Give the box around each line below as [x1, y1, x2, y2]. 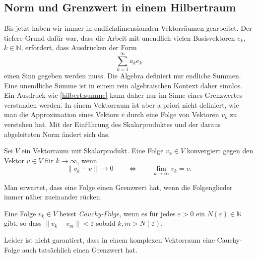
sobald [96, 218, 116, 228]
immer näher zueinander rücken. [4, 192, 102, 202]
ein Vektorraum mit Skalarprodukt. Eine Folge [21, 145, 164, 156]
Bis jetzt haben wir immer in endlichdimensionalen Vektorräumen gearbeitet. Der [4, 23, 252, 33]
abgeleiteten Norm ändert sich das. [4, 129, 110, 139]
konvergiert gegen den [187, 145, 254, 156]
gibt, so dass [4, 218, 42, 228]
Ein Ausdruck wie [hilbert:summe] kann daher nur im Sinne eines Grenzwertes [4, 90, 242, 100]
